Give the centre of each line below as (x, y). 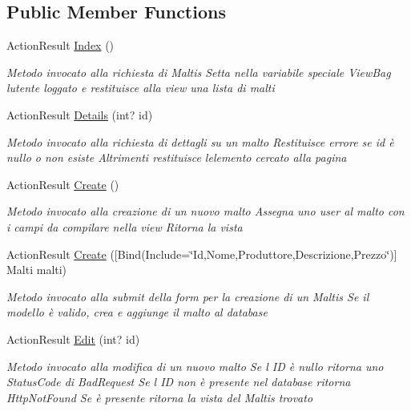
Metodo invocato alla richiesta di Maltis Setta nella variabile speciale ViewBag (199, 72)
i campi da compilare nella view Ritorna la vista (125, 226)
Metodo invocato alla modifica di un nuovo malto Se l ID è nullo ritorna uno (195, 366)
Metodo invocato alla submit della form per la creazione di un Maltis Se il (188, 296)
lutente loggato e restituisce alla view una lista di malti (141, 88)
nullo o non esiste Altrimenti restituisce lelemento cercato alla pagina (177, 157)
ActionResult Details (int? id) (80, 114)
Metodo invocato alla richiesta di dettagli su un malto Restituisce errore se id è (200, 141)
